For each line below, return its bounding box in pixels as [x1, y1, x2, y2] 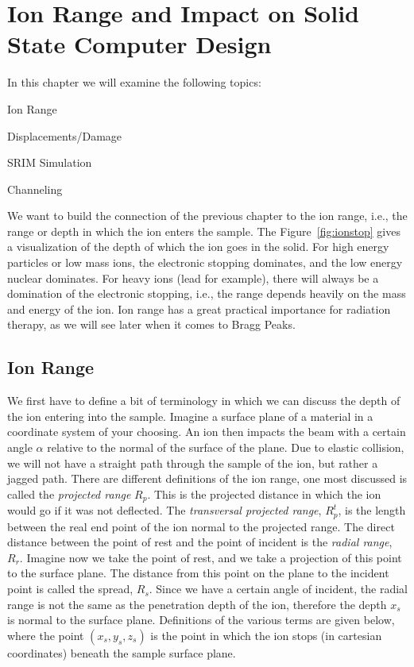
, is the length [338, 502, 406, 519]
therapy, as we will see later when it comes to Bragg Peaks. [7, 316, 296, 333]
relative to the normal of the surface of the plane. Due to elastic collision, [47, 439, 404, 456]
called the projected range [7, 485, 131, 502]
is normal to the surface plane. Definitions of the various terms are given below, [7, 611, 395, 628]
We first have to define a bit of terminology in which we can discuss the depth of [7, 392, 400, 409]
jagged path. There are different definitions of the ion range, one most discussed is [7, 470, 408, 487]
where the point [7, 627, 84, 643]
